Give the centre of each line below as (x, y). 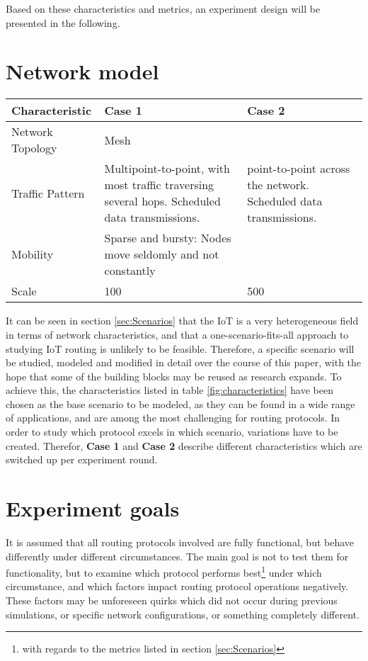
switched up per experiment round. (82, 459)
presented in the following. (63, 22)
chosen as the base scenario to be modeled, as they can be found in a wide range (180, 403)
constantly (130, 271)
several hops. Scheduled (162, 201)
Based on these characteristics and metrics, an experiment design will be (163, 9)
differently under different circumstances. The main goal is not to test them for (177, 556)
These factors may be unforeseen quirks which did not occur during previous (172, 600)
